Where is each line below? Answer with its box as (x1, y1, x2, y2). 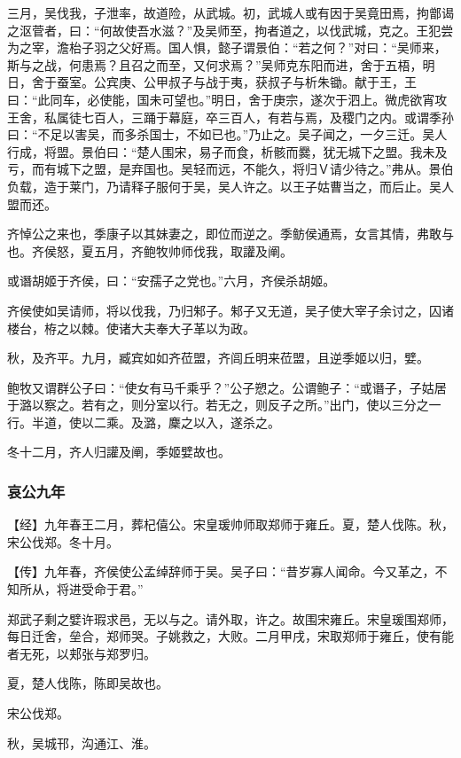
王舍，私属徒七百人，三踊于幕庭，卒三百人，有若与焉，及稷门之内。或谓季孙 (7, 107, 454, 126)
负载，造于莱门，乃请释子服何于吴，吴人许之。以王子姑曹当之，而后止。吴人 (7, 176, 454, 195)
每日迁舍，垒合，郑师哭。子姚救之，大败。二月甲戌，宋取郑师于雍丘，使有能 (7, 627, 454, 645)
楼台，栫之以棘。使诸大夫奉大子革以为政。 (7, 318, 255, 337)
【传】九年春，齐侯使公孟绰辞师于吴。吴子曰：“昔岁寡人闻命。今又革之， (7, 562, 435, 581)
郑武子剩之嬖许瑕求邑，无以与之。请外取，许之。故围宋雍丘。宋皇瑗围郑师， (7, 609, 454, 628)
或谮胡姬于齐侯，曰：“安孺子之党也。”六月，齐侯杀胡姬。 (7, 271, 336, 290)
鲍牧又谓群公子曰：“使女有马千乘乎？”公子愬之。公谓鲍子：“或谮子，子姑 (7, 378, 434, 396)
